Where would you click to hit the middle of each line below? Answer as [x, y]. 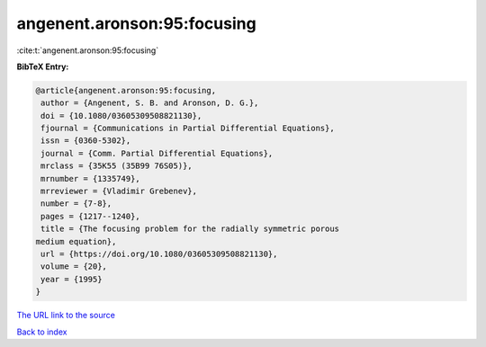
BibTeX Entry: [43, 67]
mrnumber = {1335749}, [91, 178]
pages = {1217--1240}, [91, 216]
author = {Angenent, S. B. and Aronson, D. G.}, [150, 103]
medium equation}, [76, 241]
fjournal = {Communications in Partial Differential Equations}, [188, 129]
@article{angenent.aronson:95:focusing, [126, 90]
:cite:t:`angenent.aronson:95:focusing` [88, 50]
